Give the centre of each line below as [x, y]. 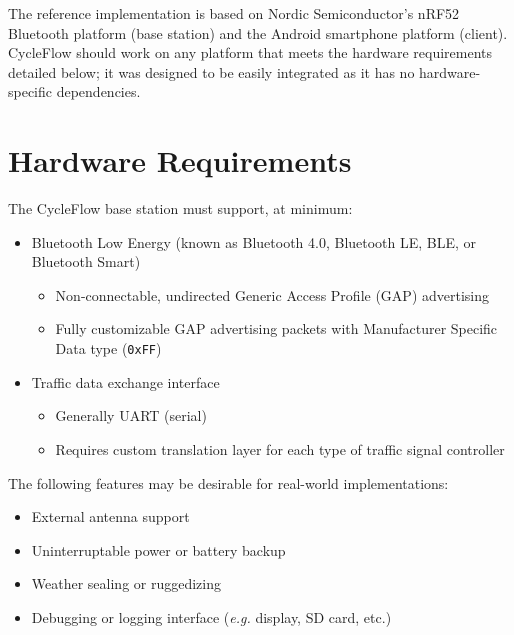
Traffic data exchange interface [125, 381]
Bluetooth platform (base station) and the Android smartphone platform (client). [258, 32]
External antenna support [110, 516]
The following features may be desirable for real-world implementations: [228, 482]
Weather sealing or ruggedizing [126, 583]
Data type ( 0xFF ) [108, 348]
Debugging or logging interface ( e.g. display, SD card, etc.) [211, 616]
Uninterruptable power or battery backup [158, 549]
